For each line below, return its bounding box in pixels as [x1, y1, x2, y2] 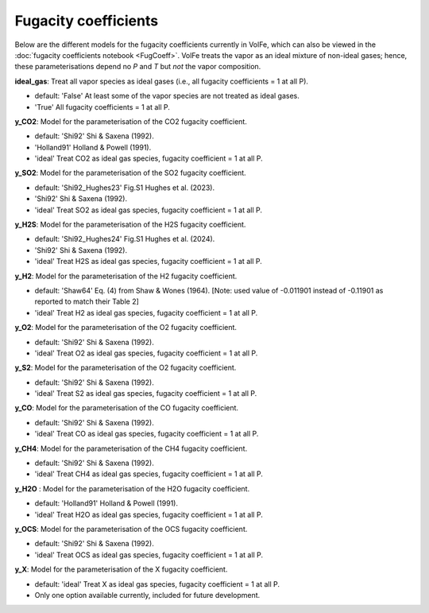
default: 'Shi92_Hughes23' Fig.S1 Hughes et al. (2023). [34, 183, 214, 192]
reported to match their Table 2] [34, 297, 139, 306]
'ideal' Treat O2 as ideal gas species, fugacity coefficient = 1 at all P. [34, 348, 258, 358]
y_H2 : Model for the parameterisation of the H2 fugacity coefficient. [14, 271, 238, 281]
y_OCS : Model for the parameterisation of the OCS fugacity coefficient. [14, 525, 248, 533]
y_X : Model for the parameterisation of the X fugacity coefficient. [14, 565, 228, 574]
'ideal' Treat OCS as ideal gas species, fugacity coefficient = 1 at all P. [34, 549, 264, 560]
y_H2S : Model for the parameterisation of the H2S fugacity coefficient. [14, 219, 246, 230]
